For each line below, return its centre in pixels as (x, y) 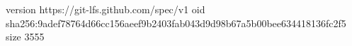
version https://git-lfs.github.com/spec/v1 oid (106, 9)
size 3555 (25, 37)
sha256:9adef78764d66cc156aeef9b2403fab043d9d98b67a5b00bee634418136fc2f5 (176, 23)
